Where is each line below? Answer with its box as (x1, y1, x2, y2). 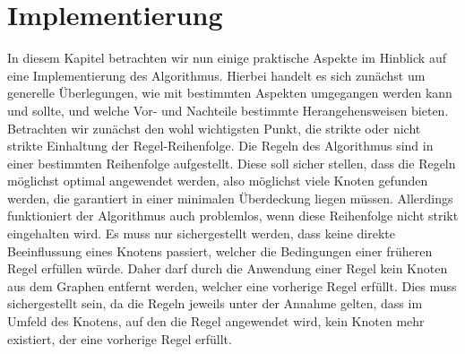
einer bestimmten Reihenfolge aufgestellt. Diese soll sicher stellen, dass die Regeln (7, 153, 456, 172)
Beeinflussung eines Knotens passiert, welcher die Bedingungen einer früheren (7, 241, 433, 260)
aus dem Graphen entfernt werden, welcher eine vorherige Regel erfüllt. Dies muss (7, 276, 457, 295)
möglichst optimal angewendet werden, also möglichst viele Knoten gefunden (7, 171, 428, 190)
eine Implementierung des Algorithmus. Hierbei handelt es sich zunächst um (7, 65, 426, 84)
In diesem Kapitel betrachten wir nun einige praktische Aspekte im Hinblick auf (7, 48, 446, 67)
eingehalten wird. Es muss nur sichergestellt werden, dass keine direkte (7, 224, 395, 243)
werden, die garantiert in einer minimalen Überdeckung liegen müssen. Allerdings (7, 188, 453, 207)
